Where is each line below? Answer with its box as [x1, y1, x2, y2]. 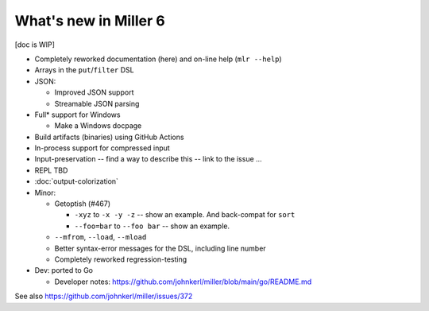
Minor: [34, 188, 56, 197]
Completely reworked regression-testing [54, 255, 187, 264]
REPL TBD [34, 165, 68, 175]
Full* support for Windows [34, 110, 121, 119]
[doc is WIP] [14, 40, 56, 49]
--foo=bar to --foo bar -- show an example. [74, 221, 230, 231]
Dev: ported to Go [34, 266, 94, 275]
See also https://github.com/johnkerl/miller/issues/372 [14, 291, 193, 301]
